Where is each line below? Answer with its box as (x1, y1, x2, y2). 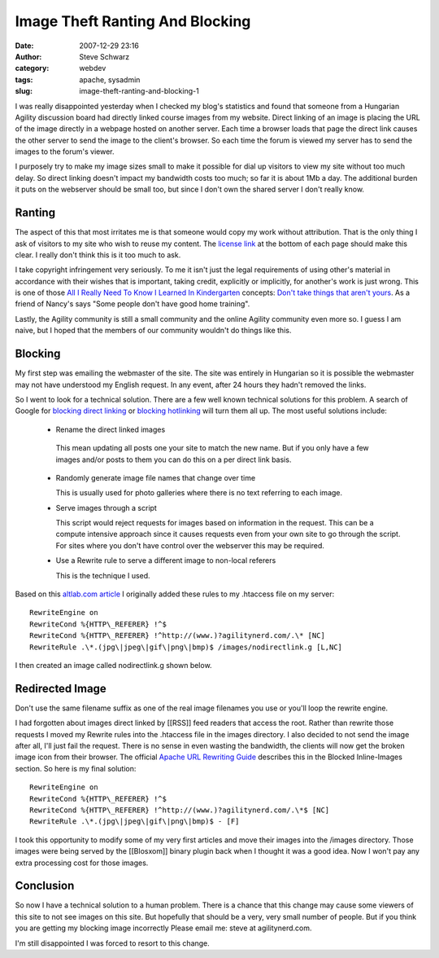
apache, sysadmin (79, 74, 141, 85)
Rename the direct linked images (55, 424, 166, 434)
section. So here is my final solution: (15, 763, 137, 773)
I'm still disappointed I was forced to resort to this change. (15, 938, 211, 948)
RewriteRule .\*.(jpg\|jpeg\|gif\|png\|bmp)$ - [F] (29, 817, 240, 826)
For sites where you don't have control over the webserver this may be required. (55, 540, 325, 550)
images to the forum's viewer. (15, 147, 115, 156)
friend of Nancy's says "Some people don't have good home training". (15, 299, 250, 309)
